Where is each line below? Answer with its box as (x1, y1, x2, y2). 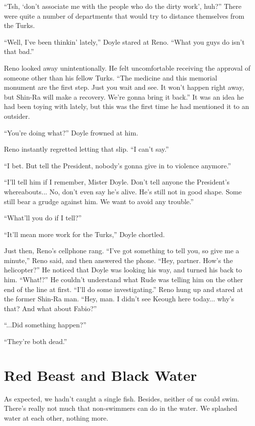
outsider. (4, 110, 30, 121)
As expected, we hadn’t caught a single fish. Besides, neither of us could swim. (4, 393, 240, 403)
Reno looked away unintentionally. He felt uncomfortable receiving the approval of (4, 62, 251, 73)
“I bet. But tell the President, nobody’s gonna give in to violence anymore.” (4, 160, 231, 170)
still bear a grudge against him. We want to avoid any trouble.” (4, 196, 194, 206)
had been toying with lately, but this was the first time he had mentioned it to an (4, 101, 249, 111)
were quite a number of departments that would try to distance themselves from (4, 10, 245, 21)
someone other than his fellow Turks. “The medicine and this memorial (4, 72, 217, 82)
